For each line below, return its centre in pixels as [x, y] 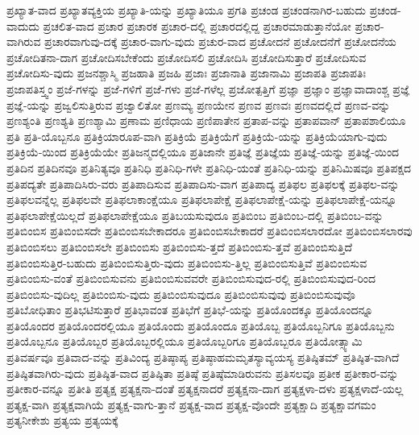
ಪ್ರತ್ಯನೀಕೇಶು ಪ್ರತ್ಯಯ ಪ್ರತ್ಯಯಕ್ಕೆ [62, 420]
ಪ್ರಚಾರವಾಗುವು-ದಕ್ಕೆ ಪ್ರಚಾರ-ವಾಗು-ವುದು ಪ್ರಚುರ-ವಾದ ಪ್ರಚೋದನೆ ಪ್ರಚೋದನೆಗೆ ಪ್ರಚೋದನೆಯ [220, 41]
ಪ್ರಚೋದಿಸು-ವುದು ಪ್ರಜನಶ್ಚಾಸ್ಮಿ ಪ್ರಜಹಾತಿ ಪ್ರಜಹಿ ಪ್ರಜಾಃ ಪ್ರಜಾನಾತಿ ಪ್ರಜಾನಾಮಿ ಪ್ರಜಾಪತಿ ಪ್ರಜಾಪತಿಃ [186, 73]
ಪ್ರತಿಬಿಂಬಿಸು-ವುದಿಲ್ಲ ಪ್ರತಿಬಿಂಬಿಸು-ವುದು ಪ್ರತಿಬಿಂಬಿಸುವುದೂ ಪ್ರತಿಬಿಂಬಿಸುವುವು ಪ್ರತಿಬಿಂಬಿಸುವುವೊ [181, 294]
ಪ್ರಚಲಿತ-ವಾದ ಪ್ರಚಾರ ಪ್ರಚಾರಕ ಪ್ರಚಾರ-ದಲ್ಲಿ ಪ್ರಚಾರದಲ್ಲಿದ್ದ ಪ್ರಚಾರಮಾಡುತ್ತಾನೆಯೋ [197, 25]
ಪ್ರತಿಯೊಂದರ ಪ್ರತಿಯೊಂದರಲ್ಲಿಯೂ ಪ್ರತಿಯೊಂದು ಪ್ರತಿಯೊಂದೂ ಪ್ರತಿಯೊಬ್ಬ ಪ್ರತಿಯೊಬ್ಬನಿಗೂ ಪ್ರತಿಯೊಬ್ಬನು [201, 325]
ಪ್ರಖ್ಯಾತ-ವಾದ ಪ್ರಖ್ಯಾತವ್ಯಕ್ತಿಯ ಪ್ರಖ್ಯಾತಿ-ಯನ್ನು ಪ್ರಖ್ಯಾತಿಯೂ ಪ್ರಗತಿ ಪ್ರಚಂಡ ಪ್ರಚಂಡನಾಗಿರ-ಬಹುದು [186, 10]
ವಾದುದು [23, 25]
